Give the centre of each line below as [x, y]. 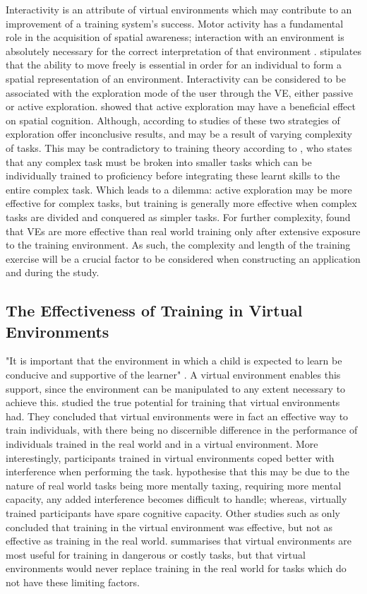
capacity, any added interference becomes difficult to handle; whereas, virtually [176, 499]
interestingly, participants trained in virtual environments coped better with [170, 457]
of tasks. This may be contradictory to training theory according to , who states [179, 147]
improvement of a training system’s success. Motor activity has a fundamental [175, 23]
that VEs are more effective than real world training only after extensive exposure [183, 231]
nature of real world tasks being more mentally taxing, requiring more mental [174, 485]
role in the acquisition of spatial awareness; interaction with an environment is [175, 37]
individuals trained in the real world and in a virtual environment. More [162, 444]
